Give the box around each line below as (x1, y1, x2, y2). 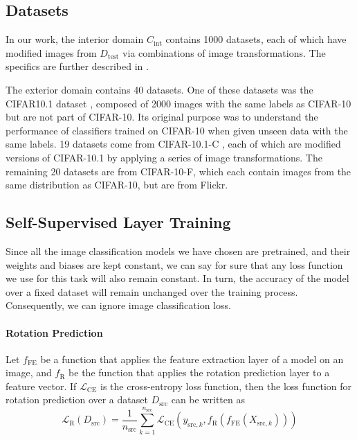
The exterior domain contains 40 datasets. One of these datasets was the (6, 82, 313, 96)
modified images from (6, 45, 97, 60)
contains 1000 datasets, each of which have (165, 32, 347, 46)
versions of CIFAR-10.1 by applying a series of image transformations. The (6, 150, 322, 164)
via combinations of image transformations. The (122, 45, 326, 60)
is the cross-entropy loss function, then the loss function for (100, 378, 352, 393)
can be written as (171, 392, 245, 407)
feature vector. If (6, 378, 77, 393)
